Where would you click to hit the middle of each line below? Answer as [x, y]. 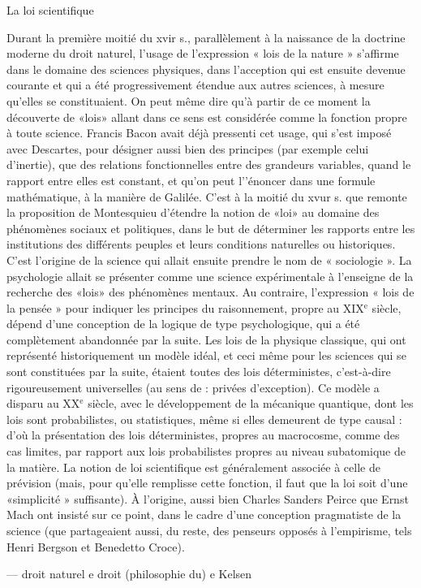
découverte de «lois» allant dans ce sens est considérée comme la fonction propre [207, 117]
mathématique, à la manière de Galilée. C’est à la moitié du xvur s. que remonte [207, 196]
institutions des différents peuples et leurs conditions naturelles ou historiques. [201, 244]
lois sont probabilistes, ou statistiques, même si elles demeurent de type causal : [204, 419]
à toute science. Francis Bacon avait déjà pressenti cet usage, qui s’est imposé [199, 133]
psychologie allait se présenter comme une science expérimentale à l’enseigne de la [210, 276]
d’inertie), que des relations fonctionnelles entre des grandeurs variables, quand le [209, 164]
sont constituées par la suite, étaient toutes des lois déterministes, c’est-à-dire [199, 372]
